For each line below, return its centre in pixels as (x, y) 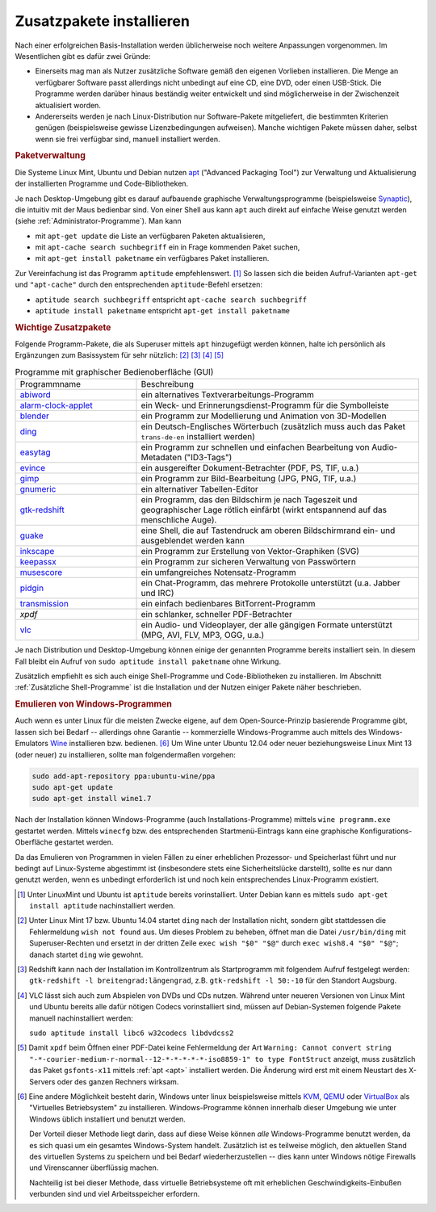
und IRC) (157, 593)
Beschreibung (167, 384)
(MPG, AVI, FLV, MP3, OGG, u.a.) (203, 635)
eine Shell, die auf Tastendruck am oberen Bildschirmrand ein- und (268, 531)
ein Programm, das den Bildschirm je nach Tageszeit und (249, 500)
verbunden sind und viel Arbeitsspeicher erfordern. (115, 1194)
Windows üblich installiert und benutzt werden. (107, 1119)
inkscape (37, 551)
